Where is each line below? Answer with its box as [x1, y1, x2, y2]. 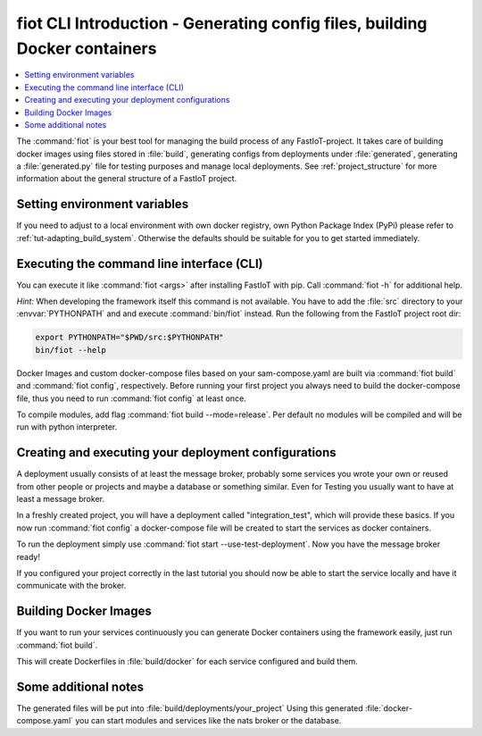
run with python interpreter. [16, 422, 118, 432]
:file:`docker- [364, 703, 412, 714]
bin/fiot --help [35, 345, 107, 355]
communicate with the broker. [16, 581, 127, 591]
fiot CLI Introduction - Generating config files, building [16, 13, 428, 33]
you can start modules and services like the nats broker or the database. [74, 715, 342, 726]
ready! [16, 551, 40, 562]
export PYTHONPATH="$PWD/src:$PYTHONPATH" [35, 332, 224, 343]
